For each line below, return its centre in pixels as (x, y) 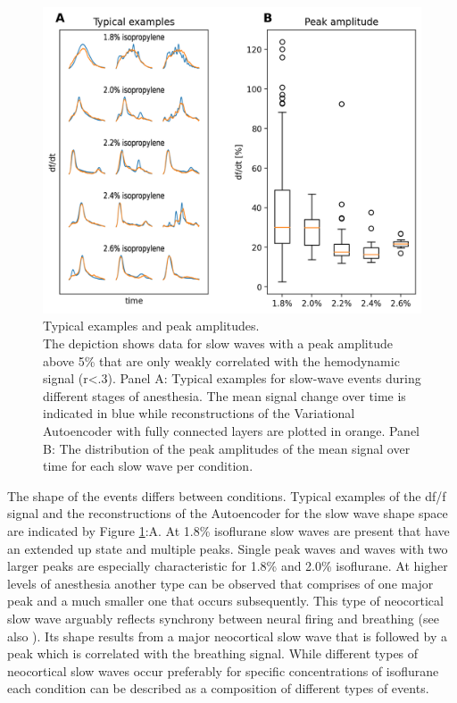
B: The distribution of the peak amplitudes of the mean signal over (227, 448)
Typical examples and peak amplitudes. (151, 326)
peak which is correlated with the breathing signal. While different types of (213, 653)
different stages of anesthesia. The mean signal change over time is (224, 395)
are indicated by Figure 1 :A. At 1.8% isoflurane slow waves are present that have (228, 530)
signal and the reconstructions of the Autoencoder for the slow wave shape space (228, 513)
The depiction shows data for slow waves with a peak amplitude (218, 343)
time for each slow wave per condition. (148, 466)
